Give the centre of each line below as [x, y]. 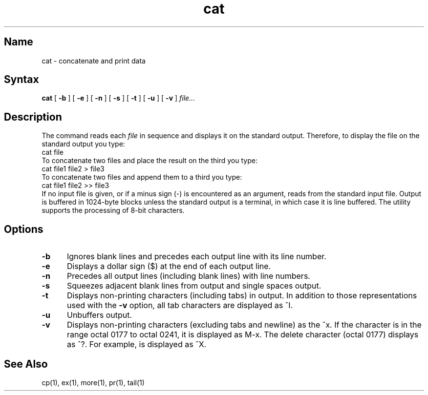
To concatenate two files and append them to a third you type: [142, 177]
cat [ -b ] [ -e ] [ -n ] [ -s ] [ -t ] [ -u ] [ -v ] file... [118, 98]
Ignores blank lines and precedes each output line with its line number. [196, 257]
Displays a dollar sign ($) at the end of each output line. [169, 266]
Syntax [21, 80]
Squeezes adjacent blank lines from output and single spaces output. [194, 286]
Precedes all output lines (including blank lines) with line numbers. [188, 276]
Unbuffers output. [99, 315]
